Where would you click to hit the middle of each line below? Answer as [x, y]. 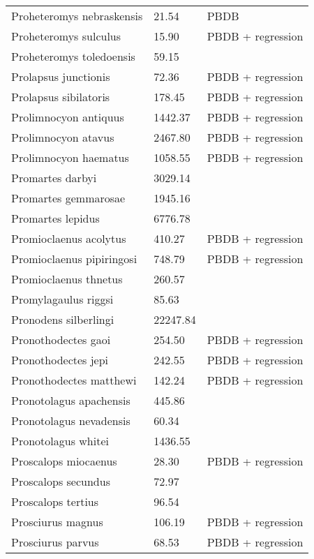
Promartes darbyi [54, 178]
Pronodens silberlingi [63, 319]
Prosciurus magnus [57, 522]
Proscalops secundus [61, 481]
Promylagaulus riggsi [62, 299]
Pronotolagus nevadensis [71, 420]
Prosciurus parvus [55, 542]
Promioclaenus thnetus [67, 279]
